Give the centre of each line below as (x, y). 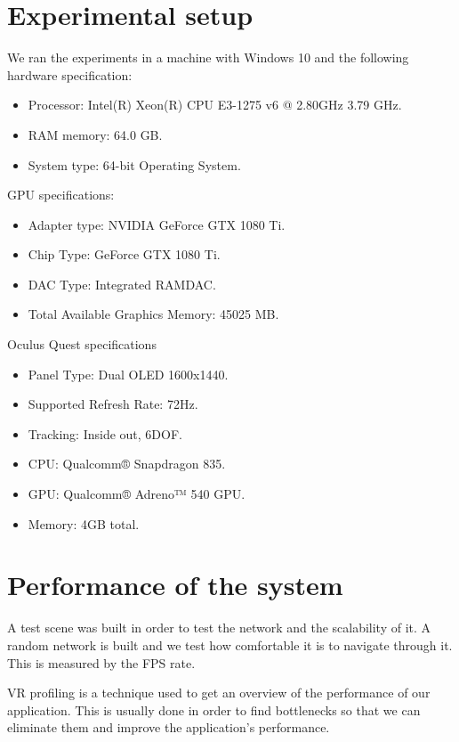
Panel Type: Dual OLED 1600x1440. (128, 374)
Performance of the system (175, 585)
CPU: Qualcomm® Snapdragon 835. (127, 464)
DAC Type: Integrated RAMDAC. (122, 284)
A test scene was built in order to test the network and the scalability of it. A (219, 628)
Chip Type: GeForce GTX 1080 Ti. (124, 254)
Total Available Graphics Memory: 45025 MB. (153, 314)
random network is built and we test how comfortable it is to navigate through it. (230, 644)
